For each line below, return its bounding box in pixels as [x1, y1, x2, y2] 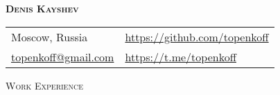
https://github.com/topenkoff [125, 28, 269, 45]
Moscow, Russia [11, 28, 88, 45]
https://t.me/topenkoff [125, 48, 236, 65]
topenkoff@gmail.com [11, 48, 114, 65]
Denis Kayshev [6, 1, 79, 15]
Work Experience [6, 78, 83, 92]
